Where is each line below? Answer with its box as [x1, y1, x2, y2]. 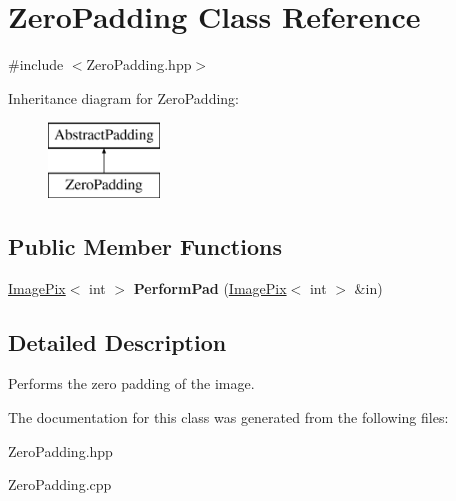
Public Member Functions [8, 230, 282, 261]
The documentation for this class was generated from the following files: [8, 407, 449, 428]
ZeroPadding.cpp [8, 474, 112, 495]
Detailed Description [8, 326, 227, 357]
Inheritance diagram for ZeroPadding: [8, 87, 239, 108]
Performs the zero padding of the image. [8, 373, 255, 394]
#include [8, 54, 64, 75]
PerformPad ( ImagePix [133, 277, 287, 298]
